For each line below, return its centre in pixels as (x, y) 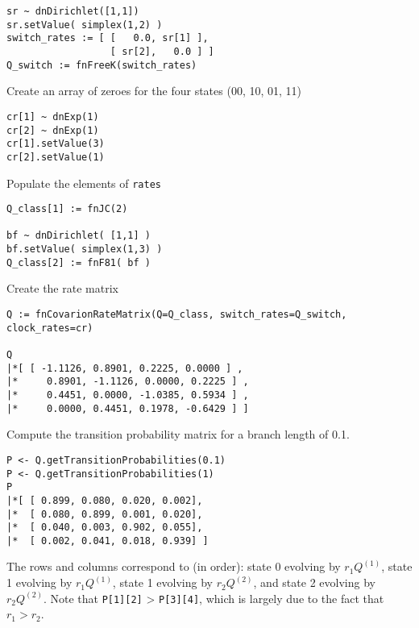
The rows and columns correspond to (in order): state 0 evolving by (174, 566)
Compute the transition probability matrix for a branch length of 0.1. (178, 434)
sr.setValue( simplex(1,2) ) (85, 25)
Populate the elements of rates (84, 183)
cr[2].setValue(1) (56, 157)
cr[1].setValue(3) (56, 144)
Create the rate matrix (62, 288)
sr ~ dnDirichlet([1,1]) (73, 11)
